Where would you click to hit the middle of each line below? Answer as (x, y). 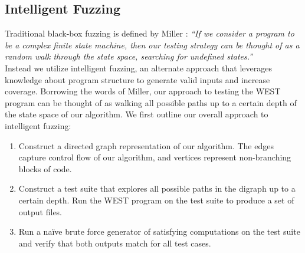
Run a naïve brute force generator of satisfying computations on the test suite (159, 231)
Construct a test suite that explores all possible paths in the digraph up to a (157, 188)
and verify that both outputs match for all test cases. (115, 243)
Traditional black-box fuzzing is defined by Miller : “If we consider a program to (150, 33)
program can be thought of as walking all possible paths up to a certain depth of (151, 102)
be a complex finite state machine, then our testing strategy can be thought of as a (152, 45)
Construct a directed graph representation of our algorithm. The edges (146, 145)
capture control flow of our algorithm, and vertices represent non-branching (155, 157)
